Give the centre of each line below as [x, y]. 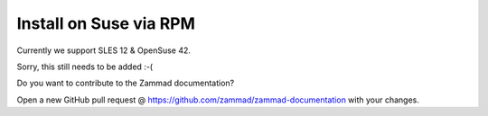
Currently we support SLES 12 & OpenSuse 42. [104, 50]
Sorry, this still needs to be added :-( [85, 67]
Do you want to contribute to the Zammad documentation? [126, 83]
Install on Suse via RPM [106, 23]
